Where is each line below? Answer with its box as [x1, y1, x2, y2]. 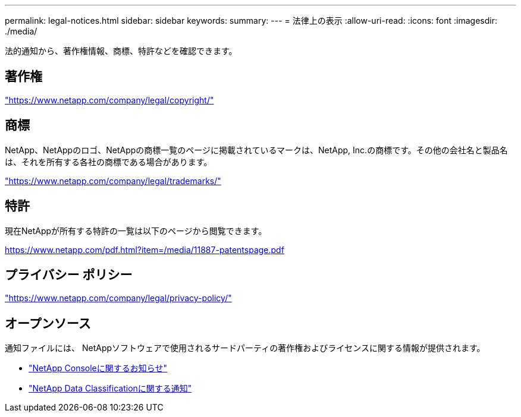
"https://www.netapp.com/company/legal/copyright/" [5, 94, 214, 105]
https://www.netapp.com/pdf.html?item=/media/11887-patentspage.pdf [5, 244, 284, 255]
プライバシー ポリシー [5, 267, 133, 282]
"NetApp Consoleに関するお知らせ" [29, 363, 168, 374]
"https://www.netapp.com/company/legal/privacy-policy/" [5, 293, 232, 304]
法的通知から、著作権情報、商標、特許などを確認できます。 [5, 46, 237, 56]
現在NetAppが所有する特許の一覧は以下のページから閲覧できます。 [5, 225, 267, 236]
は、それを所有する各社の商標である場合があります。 [5, 156, 212, 167]
